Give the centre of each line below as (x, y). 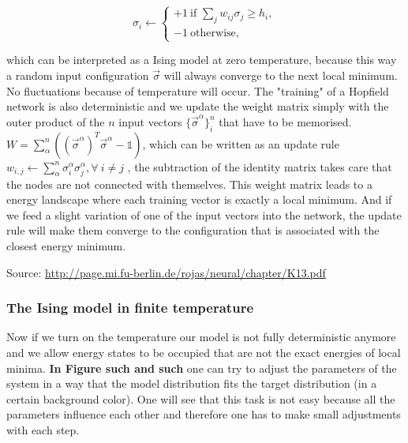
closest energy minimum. (66, 246)
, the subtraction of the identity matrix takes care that (260, 166)
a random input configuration (78, 75)
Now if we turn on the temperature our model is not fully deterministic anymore (201, 337)
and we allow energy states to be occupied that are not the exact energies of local (204, 353)
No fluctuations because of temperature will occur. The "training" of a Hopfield (198, 90)
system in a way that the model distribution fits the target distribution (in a (192, 383)
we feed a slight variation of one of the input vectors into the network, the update (204, 214)
